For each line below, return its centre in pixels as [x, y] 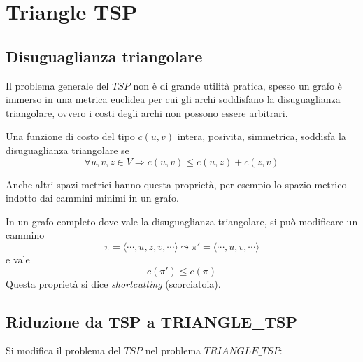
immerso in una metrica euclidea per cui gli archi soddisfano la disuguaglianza [173, 99]
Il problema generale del [57, 85]
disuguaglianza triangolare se [67, 149]
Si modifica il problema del [63, 350]
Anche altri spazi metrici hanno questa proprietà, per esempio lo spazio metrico [176, 184]
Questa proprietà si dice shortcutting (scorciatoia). [113, 283]
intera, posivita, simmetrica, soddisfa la [262, 136]
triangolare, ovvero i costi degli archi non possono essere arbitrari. [147, 112]
